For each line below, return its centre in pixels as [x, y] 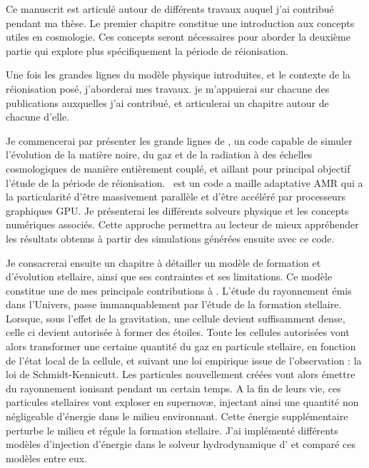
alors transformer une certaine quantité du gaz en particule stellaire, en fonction [181, 346]
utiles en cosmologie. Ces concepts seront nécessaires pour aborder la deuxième [178, 37]
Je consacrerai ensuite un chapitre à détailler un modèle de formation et [163, 262]
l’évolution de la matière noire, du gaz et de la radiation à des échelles [159, 154]
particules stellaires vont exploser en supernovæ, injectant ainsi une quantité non [182, 402]
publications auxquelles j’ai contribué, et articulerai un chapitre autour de [167, 102]
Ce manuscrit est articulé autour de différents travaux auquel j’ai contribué [170, 9]
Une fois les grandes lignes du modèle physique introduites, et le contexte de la [178, 75]
